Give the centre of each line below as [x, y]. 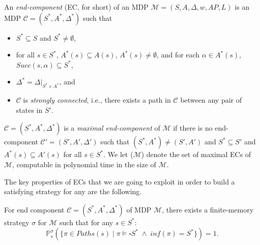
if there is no [193, 128]
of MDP [139, 209]
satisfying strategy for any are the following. [73, 191]
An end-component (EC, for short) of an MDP [76, 7]
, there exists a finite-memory [208, 209]
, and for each [178, 55]
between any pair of [211, 100]
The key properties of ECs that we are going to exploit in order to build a [120, 181]
